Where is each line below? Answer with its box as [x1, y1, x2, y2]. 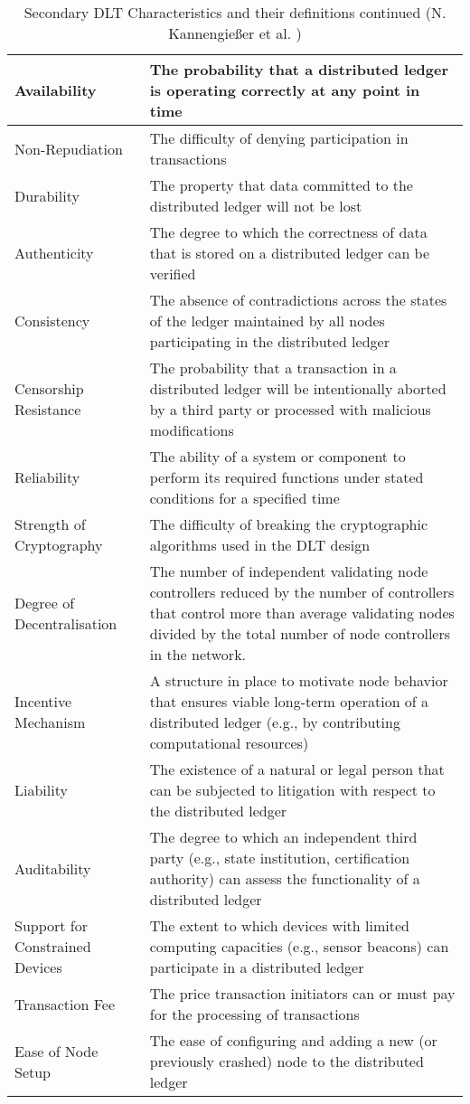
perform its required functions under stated [149, 467, 424, 487]
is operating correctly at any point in [149, 80, 420, 100]
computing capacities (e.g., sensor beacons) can [149, 936, 449, 957]
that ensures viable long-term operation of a [149, 691, 429, 712]
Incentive [14, 691, 72, 712]
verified [149, 263, 196, 284]
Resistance [14, 399, 81, 420]
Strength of [14, 514, 86, 534]
